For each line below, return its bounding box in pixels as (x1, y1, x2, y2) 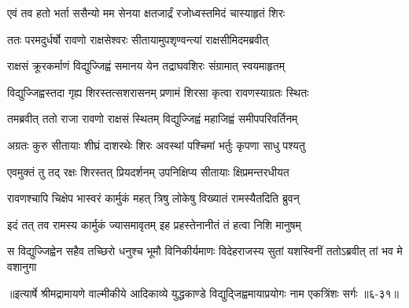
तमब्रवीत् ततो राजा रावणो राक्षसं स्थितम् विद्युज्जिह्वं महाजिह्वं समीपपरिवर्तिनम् (7, 110, 298, 127)
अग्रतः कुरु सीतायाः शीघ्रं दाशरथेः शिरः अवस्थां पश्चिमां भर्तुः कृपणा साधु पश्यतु (7, 136, 305, 153)
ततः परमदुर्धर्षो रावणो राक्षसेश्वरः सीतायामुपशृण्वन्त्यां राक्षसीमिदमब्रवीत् (7, 31, 269, 47)
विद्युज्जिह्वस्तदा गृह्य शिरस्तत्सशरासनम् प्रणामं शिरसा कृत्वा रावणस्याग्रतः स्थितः (7, 83, 309, 100)
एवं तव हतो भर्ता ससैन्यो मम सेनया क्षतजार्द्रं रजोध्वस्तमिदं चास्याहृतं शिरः (7, 5, 286, 20)
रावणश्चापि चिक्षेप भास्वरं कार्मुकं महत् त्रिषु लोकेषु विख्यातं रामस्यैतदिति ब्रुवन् (7, 190, 300, 206)
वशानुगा (7, 258, 37, 274)
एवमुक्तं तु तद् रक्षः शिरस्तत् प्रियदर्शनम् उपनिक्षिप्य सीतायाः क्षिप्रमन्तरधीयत (7, 163, 289, 180)
